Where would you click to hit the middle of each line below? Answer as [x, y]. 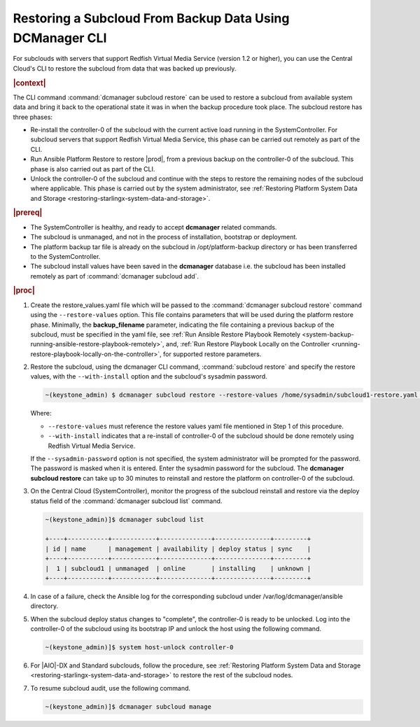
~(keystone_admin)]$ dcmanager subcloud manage [128, 706]
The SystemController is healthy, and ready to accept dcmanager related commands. [154, 227]
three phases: [33, 117]
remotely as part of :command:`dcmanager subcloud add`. [115, 276]
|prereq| [28, 213]
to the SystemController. [65, 256]
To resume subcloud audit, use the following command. [111, 688]
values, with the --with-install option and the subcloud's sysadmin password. [149, 376]
